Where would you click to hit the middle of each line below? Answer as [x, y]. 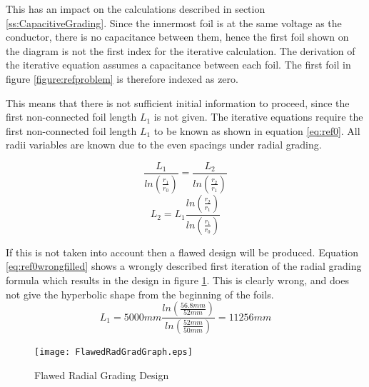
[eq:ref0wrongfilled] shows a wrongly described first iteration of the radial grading [184, 266]
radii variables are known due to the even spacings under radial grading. [164, 145]
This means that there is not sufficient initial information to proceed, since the [178, 102]
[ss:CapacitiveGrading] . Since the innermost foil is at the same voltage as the [174, 22]
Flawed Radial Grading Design [102, 375]
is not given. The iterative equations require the [258, 117]
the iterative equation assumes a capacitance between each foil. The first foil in [178, 65]
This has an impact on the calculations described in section [136, 9]
